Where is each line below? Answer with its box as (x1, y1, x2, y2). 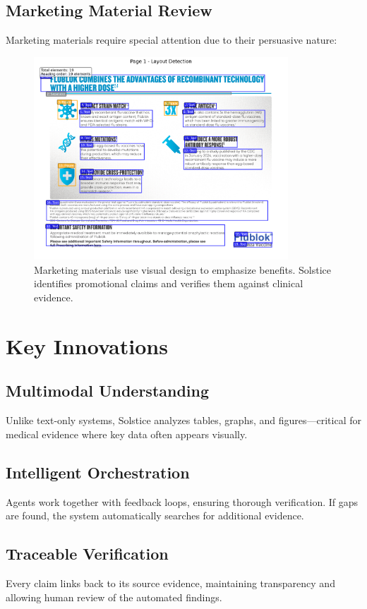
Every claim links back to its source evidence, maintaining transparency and (6, 575, 335, 590)
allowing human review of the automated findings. (6, 589, 222, 604)
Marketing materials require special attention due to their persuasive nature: (6, 32, 337, 47)
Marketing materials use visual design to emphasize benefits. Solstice (34, 262, 331, 277)
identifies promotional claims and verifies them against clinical (34, 276, 303, 291)
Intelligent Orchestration (6, 461, 190, 483)
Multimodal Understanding (6, 380, 210, 402)
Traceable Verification (6, 543, 169, 565)
